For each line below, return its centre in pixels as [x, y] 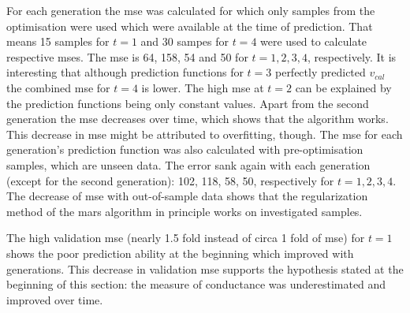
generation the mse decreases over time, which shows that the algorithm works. [198, 119]
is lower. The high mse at [203, 87]
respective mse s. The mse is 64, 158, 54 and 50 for [127, 56]
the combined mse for [58, 87]
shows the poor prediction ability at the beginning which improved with [180, 253]
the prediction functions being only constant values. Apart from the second [188, 103]
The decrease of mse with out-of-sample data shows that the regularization [187, 196]
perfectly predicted [320, 72]
